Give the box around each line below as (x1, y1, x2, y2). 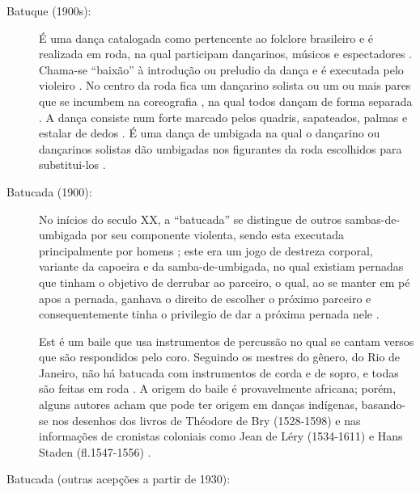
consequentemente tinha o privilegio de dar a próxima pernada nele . (39, 305, 380, 322)
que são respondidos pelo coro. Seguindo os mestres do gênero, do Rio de (39, 348, 401, 365)
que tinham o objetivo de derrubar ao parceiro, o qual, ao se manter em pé (39, 273, 410, 290)
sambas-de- (345, 210, 401, 227)
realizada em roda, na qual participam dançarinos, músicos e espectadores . (39, 45, 413, 62)
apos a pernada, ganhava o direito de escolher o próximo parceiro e (39, 289, 371, 306)
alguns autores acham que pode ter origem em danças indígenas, (39, 396, 358, 413)
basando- (361, 396, 406, 413)
